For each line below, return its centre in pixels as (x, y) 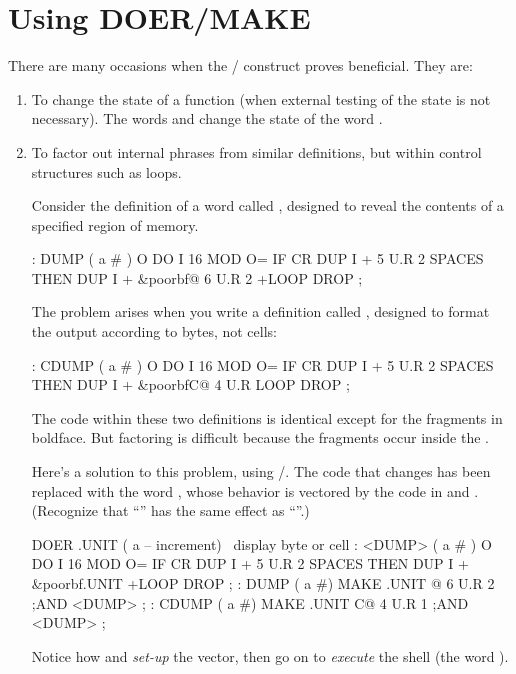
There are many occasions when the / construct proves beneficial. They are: (240, 65)
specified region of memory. (115, 224)
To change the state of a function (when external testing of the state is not (261, 98)
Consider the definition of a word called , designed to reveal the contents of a (267, 205)
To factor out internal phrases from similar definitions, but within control (256, 151)
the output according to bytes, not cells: (154, 331)
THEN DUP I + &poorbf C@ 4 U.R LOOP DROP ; (190, 384)
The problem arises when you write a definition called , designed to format (260, 311)
